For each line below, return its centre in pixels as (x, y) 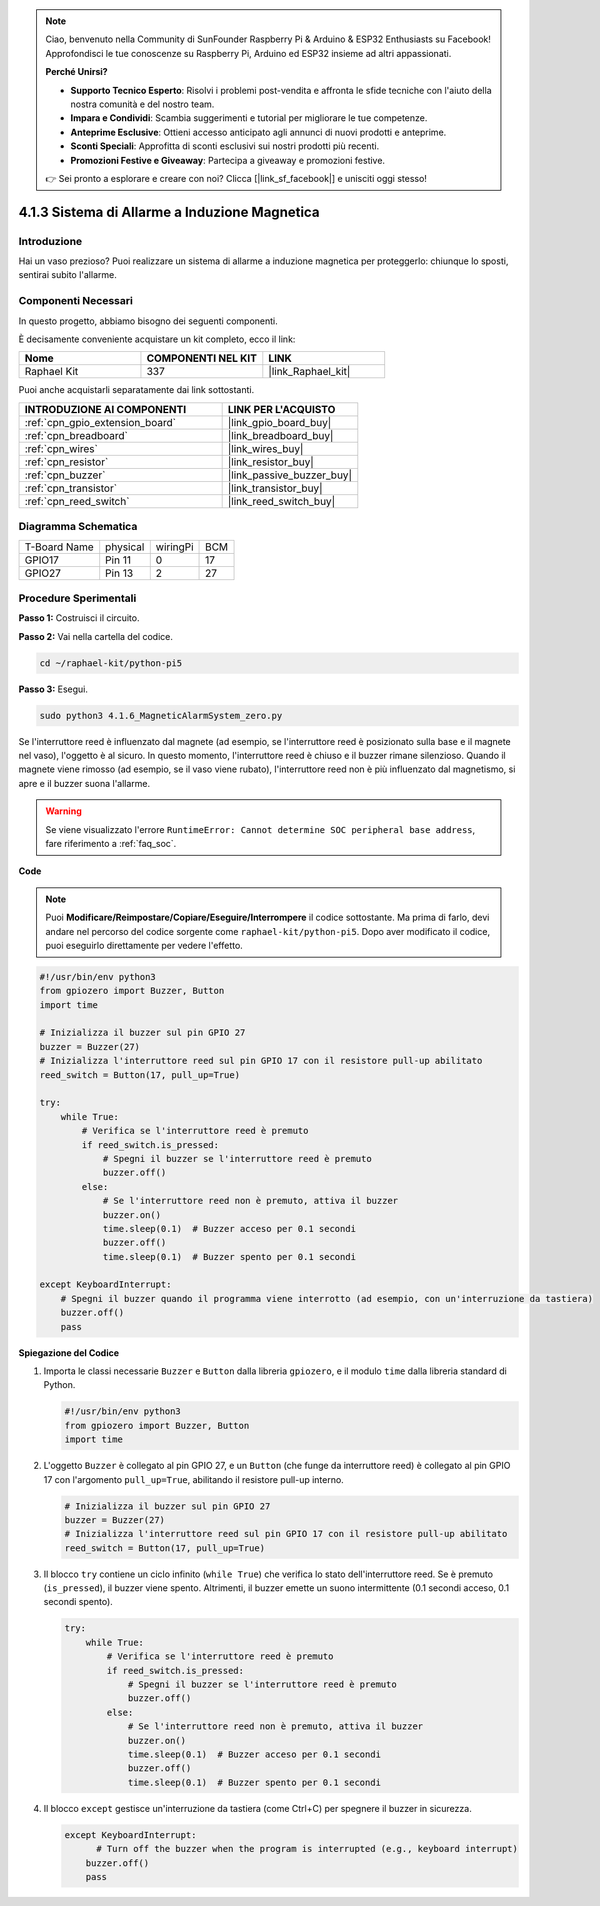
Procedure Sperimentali (77, 598)
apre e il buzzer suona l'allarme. (84, 783)
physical (125, 547)
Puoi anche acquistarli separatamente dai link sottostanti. (136, 390)
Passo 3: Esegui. (53, 689)
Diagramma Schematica (78, 527)
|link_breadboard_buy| (280, 435)
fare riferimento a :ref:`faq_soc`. (111, 843)
